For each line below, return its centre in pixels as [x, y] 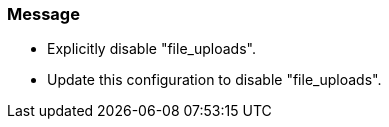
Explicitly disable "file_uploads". [151, 49]
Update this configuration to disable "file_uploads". [214, 80]
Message [43, 14]
